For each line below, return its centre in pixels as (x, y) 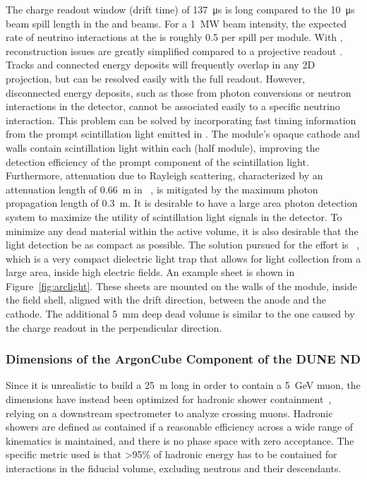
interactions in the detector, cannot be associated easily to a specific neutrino (173, 106)
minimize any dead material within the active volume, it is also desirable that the (182, 230)
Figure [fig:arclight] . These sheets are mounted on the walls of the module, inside (181, 286)
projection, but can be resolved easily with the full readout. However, (156, 78)
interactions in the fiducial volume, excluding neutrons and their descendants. (174, 468)
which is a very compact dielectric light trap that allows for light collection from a (183, 258)
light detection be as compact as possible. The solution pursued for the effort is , (183, 245)
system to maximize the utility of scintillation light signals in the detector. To (174, 216)
